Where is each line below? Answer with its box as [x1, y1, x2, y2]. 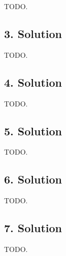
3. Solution [4, 25, 62, 41]
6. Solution [4, 171, 62, 187]
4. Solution [4, 74, 62, 90]
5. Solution [4, 123, 62, 138]
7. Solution [4, 220, 62, 236]
